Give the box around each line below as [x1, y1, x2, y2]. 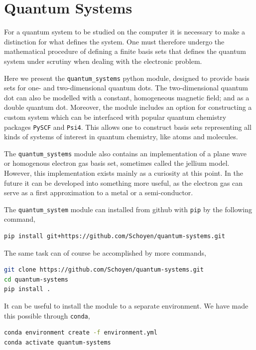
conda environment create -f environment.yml [4, 329, 157, 337]
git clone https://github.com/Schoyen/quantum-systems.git [4, 266, 204, 274]
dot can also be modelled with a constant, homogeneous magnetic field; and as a [4, 92, 250, 102]
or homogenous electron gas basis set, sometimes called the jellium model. [4, 158, 230, 168]
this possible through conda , [4, 310, 90, 321]
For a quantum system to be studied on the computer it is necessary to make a [4, 26, 246, 37]
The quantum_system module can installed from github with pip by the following [4, 204, 252, 214]
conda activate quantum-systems [4, 339, 111, 346]
